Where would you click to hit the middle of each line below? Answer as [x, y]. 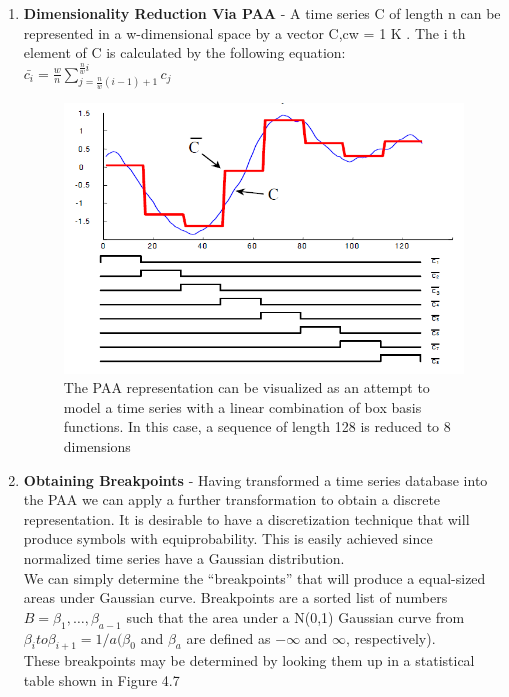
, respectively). [391, 637]
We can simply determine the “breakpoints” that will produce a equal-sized [254, 577]
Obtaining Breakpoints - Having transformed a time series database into [255, 479]
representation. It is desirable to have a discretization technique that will [246, 518]
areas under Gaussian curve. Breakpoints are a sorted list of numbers [235, 597]
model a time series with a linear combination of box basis [242, 406]
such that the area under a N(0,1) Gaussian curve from [295, 616]
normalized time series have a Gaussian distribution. [184, 558]
